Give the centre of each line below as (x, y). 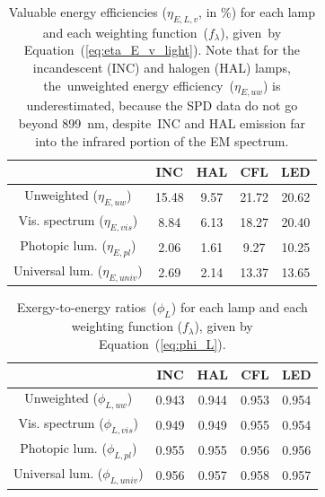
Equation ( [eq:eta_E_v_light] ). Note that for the (162, 50)
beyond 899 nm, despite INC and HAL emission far (162, 122)
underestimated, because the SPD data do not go (162, 105)
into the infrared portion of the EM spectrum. (162, 140)
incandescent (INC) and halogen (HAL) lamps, (162, 67)
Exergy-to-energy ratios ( (87, 307)
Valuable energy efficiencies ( (88, 12)
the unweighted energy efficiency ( (139, 85)
